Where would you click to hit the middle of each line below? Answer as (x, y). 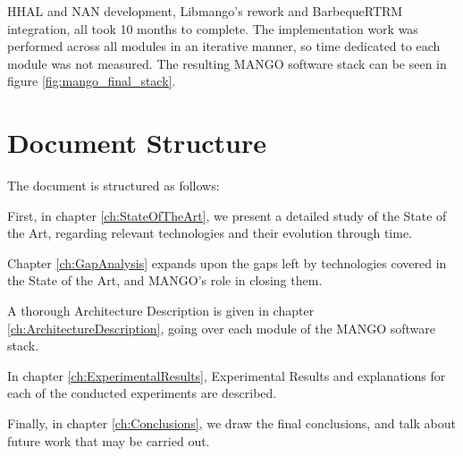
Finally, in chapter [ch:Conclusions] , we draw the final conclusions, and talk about (231, 423)
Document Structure (137, 143)
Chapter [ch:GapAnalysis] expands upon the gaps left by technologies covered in (227, 262)
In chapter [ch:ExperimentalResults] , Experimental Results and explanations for (227, 375)
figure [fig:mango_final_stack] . (92, 81)
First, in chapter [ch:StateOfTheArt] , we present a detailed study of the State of (227, 215)
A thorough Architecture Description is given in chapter (161, 311)
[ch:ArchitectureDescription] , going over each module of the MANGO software (221, 328)
